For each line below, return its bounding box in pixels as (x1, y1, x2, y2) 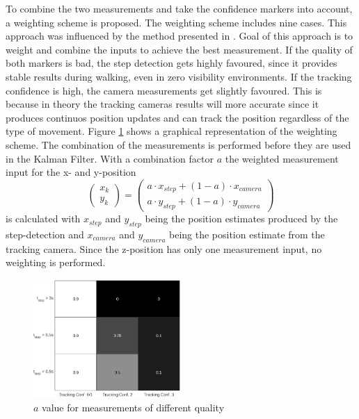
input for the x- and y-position (6, 165, 136, 179)
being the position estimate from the (169, 227, 325, 241)
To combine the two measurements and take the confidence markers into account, (6, 1, 353, 15)
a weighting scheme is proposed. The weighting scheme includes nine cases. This (6, 15, 347, 29)
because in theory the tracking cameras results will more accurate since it (6, 97, 319, 111)
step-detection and (6, 227, 84, 241)
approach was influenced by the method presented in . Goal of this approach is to (6, 28, 353, 43)
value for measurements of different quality (42, 400, 225, 415)
